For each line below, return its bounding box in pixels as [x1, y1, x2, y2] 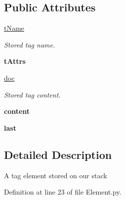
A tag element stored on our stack [4, 170, 107, 180]
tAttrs [4, 56, 26, 66]
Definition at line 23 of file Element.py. [4, 187, 122, 197]
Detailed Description [4, 147, 112, 162]
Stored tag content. [4, 89, 61, 100]
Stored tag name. [4, 39, 55, 50]
